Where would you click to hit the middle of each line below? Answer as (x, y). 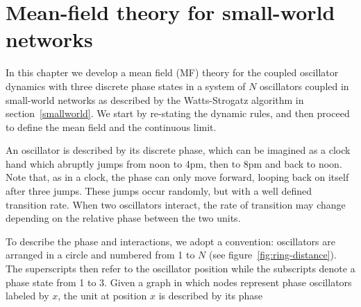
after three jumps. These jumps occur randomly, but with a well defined (159, 191)
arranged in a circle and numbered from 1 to (100, 255)
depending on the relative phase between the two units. (123, 218)
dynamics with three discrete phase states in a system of (126, 86)
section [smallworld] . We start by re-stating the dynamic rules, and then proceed (178, 113)
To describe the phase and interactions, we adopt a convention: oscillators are (170, 241)
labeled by (27, 296)
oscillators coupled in (304, 86)
